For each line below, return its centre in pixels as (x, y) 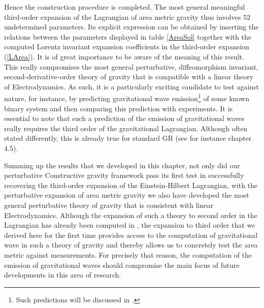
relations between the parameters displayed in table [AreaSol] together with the (128, 36)
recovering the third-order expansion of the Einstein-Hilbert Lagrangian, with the (131, 185)
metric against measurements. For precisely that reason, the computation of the (128, 254)
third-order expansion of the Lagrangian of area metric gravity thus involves (123, 17)
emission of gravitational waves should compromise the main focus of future (122, 265)
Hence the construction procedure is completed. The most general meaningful (125, 7)
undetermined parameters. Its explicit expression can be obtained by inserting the (131, 27)
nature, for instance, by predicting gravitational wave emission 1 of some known (127, 97)
